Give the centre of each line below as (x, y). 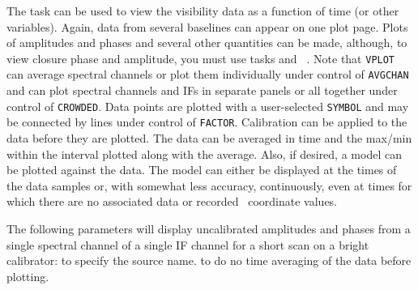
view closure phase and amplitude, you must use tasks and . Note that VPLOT (201, 58)
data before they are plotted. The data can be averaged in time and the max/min (209, 138)
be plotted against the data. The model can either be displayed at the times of (202, 170)
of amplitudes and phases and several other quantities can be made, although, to (207, 43)
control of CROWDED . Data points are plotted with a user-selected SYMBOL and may (208, 106)
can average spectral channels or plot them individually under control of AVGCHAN (208, 74)
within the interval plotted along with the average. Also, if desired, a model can (204, 154)
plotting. (28, 276)
